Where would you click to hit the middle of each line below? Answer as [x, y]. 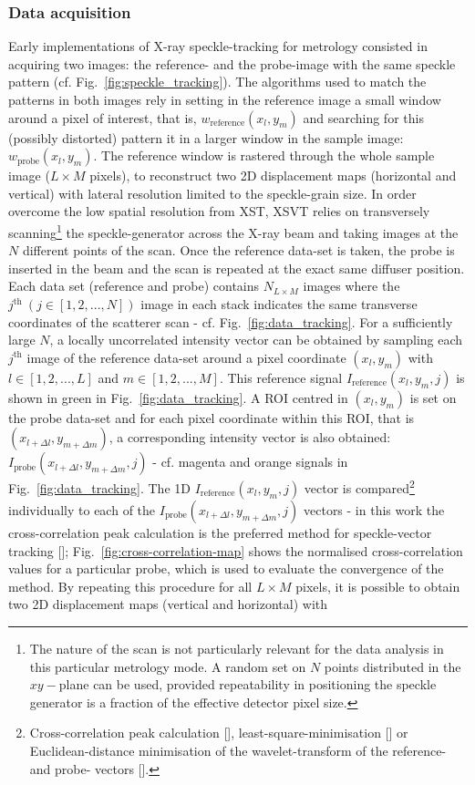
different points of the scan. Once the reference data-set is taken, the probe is [238, 250]
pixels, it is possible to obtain [378, 586]
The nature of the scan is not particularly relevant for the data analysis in [237, 648]
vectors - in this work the [374, 510]
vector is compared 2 [359, 487]
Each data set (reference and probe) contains [134, 286]
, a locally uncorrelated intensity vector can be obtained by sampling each [256, 340]
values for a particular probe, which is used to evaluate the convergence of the [226, 568]
